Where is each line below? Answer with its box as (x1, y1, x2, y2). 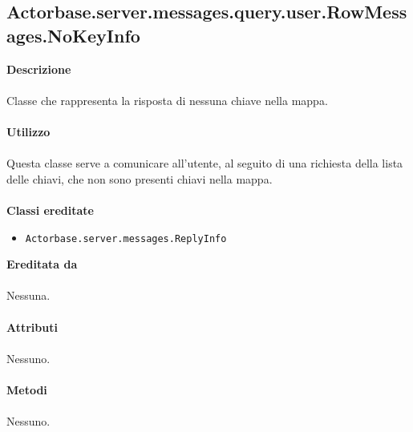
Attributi (6, 318, 58, 335)
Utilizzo (6, 123, 51, 139)
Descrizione (6, 60, 71, 77)
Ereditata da (6, 256, 78, 273)
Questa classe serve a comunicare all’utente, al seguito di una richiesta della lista (6, 155, 403, 172)
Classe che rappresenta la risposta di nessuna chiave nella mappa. (6, 91, 328, 108)
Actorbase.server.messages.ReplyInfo (25, 232, 227, 244)
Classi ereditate (6, 201, 94, 218)
